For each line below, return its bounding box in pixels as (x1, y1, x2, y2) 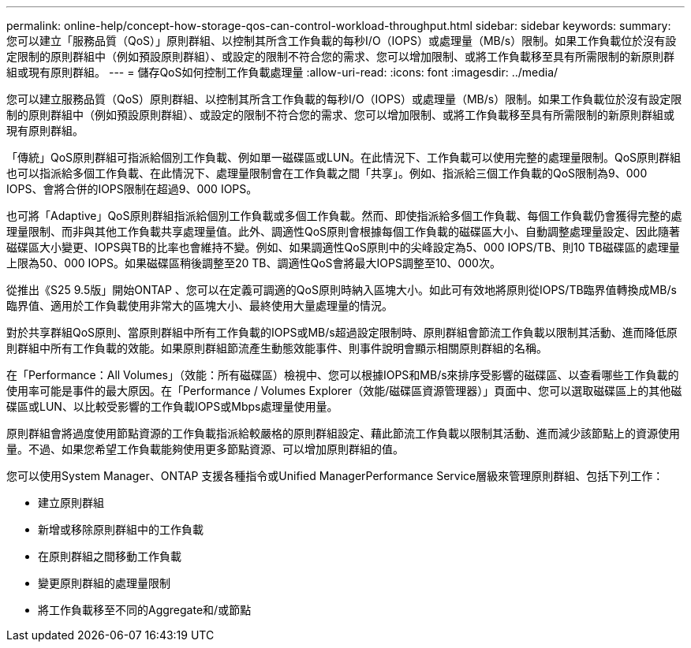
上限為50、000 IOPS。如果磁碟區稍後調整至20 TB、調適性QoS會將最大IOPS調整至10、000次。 (6, 256, 501, 270)
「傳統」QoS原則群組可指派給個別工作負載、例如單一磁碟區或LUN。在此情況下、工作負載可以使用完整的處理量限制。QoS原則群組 (6, 151, 682, 164)
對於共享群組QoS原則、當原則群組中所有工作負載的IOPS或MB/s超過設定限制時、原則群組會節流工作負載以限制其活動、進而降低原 (6, 326, 678, 339)
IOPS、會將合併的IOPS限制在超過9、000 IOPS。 (6, 182, 258, 196)
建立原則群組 (38, 496, 104, 509)
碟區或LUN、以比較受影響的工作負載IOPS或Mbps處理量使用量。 (6, 400, 338, 413)
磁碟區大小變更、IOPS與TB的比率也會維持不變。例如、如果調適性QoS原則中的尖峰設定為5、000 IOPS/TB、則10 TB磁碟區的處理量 (6, 240, 680, 254)
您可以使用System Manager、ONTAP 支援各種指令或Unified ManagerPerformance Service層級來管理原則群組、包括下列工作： (6, 469, 664, 482)
